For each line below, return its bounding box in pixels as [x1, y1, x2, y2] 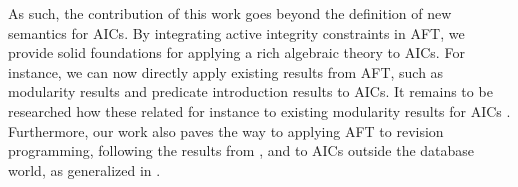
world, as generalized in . [8, 159, 161, 180]
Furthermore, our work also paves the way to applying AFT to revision [8, 120, 444, 141]
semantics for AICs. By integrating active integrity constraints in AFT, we [8, 22, 465, 43]
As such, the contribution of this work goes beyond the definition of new [8, 3, 452, 23]
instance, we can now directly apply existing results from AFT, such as [8, 61, 444, 82]
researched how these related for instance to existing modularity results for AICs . [8, 100, 511, 121]
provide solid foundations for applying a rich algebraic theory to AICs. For [8, 42, 465, 63]
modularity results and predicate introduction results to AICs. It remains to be [8, 81, 493, 102]
